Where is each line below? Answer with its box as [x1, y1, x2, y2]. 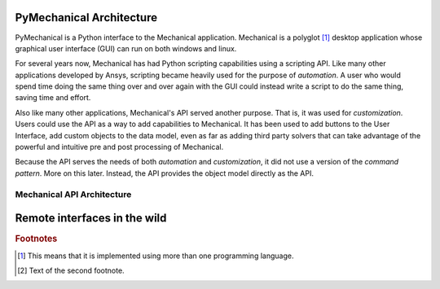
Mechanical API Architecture [15, 188, 132, 199]
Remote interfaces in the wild [15, 212, 167, 226]
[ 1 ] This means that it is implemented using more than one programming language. [17, 251, 294, 261]
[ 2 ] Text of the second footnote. [17, 265, 125, 275]
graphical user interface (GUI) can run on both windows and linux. [15, 43, 237, 53]
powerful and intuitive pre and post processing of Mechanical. [15, 142, 224, 152]
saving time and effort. [15, 93, 91, 103]
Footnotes [15, 233, 58, 244]
